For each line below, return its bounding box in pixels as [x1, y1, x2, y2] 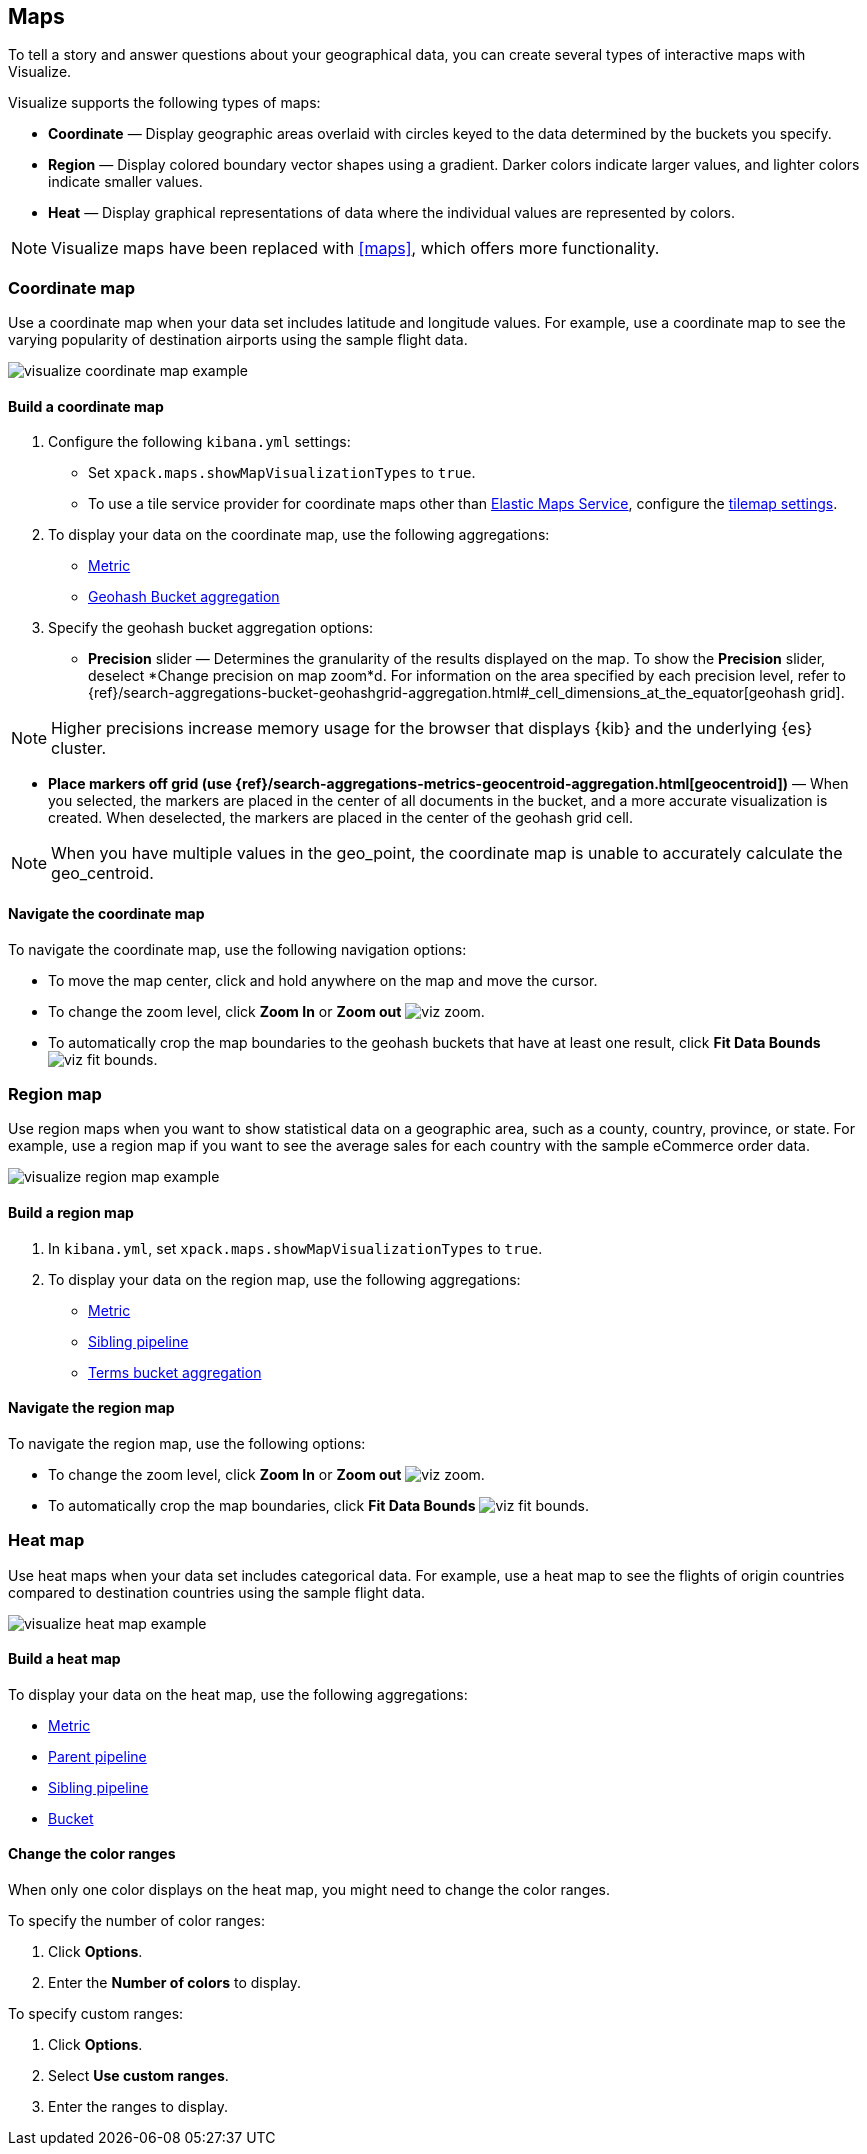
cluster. [51, 738, 107, 759]
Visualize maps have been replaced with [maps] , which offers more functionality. [51, 238, 660, 259]
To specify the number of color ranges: [8, 1911, 265, 1929]
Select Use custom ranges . [48, 2066, 229, 2084]
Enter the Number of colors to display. [48, 1973, 302, 1991]
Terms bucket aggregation [88, 1363, 262, 1381]
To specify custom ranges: [8, 2004, 184, 2022]
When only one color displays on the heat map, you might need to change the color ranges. [8, 1880, 611, 1898]
